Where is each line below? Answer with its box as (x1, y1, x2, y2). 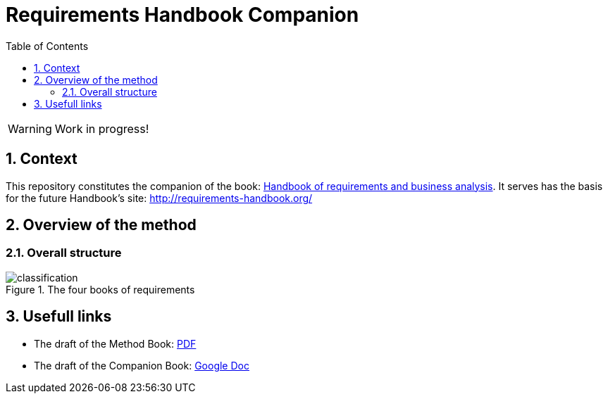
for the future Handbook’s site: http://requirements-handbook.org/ (6, 191, 313, 204)
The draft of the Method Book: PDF (34, 337, 197, 350)
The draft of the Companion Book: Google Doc (34, 359, 249, 372)
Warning (8, 121, 52, 136)
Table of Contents (6, 39, 89, 52)
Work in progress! (54, 121, 149, 136)
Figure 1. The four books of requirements (6, 283, 195, 296)
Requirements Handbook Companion (6, 3, 359, 27)
